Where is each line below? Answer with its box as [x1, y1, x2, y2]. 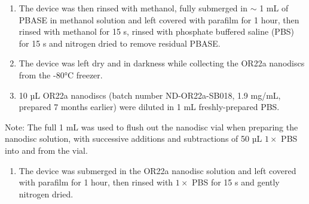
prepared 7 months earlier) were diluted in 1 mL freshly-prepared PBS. [19, 101, 280, 113]
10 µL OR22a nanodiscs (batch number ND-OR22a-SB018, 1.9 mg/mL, [19, 89, 281, 101]
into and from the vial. [5, 144, 88, 156]
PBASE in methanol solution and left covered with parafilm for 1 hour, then [19, 13, 299, 26]
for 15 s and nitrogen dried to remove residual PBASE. [19, 36, 221, 49]
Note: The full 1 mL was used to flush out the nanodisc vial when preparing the [5, 120, 298, 133]
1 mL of [259, 2, 289, 14]
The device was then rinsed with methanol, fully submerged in [19, 2, 247, 14]
